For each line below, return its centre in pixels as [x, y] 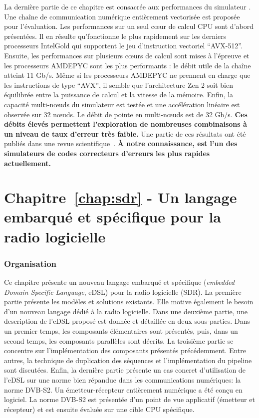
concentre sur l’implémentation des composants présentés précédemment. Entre [125, 350]
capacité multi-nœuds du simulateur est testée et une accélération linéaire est [122, 104]
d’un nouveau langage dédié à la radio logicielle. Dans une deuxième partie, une [126, 311]
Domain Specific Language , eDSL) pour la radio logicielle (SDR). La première [123, 292]
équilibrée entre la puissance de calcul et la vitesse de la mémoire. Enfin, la [119, 95]
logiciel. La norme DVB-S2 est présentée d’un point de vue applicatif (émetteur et [129, 399]
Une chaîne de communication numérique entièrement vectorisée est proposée [122, 16]
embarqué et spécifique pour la [113, 217]
